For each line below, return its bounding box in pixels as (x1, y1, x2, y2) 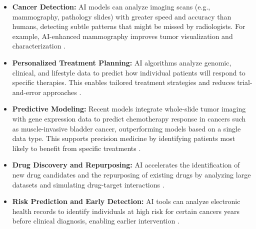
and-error (12, 86, 41, 97)
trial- (237, 77, 252, 87)
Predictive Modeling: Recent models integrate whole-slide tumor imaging (12, 103, 246, 114)
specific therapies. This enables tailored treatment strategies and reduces (12, 77, 235, 87)
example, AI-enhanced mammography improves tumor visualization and (12, 30, 233, 41)
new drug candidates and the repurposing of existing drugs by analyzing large (12, 169, 251, 179)
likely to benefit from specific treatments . (12, 142, 141, 153)
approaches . (43, 86, 81, 97)
